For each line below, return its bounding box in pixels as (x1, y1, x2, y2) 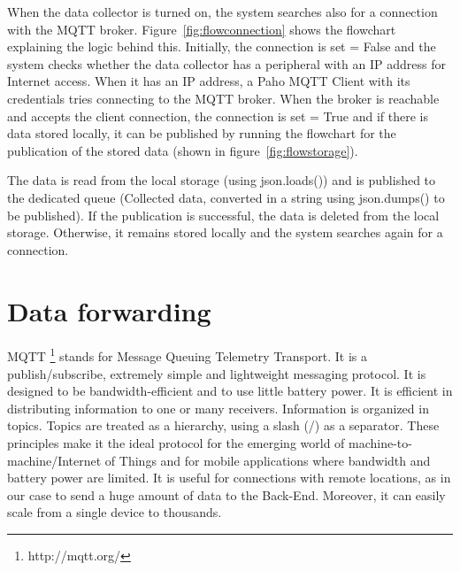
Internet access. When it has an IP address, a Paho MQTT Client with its (7, 72, 410, 90)
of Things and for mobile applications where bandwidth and (104, 451, 431, 469)
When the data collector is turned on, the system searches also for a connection (7, 3, 438, 20)
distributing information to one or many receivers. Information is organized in (7, 398, 429, 417)
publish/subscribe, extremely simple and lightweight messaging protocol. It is (7, 364, 426, 382)
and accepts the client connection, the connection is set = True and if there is (7, 106, 428, 125)
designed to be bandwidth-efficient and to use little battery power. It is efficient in (7, 382, 453, 400)
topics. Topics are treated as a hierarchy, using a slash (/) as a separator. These (7, 416, 440, 435)
